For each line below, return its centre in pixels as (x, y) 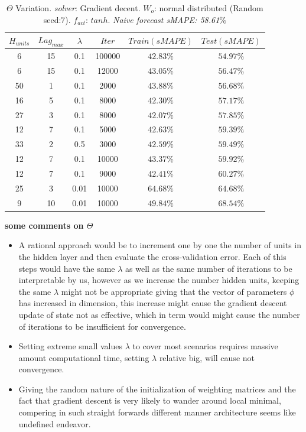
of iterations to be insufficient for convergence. (102, 326)
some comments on (44, 225)
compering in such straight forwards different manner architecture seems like (157, 412)
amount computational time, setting (84, 357)
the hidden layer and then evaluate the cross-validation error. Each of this (152, 256)
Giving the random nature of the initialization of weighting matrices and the (157, 389)
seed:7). (57, 19)
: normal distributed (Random (209, 8)
